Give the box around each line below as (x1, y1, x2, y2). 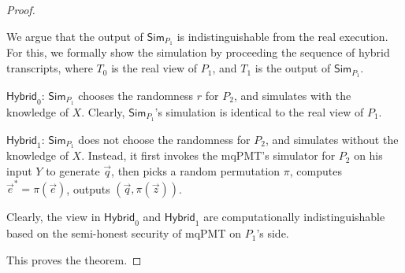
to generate (46, 163, 100, 179)
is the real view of (111, 60, 198, 76)
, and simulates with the (233, 87, 351, 103)
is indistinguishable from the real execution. (176, 28, 388, 44)
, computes (289, 163, 342, 179)
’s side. (256, 225, 289, 242)
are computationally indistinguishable (203, 208, 385, 225)
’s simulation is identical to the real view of (154, 103, 364, 120)
